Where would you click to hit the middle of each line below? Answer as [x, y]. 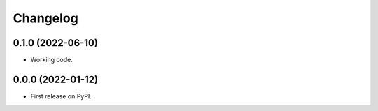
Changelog [45, 18]
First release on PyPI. [61, 96]
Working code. [51, 60]
